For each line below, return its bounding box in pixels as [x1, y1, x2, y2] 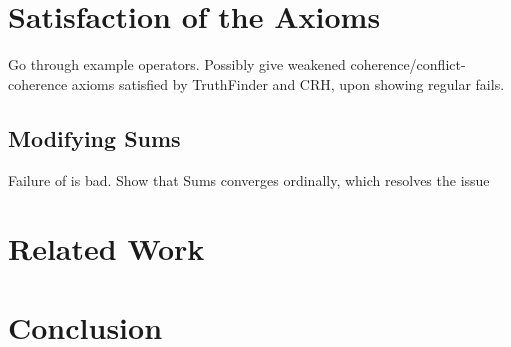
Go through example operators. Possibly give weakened [8, 54, 346, 75]
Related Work [8, 228, 205, 269]
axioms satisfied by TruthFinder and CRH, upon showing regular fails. [71, 73, 505, 94]
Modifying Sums [8, 122, 181, 153]
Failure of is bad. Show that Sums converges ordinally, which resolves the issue [8, 169, 490, 190]
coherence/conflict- [350, 54, 466, 75]
